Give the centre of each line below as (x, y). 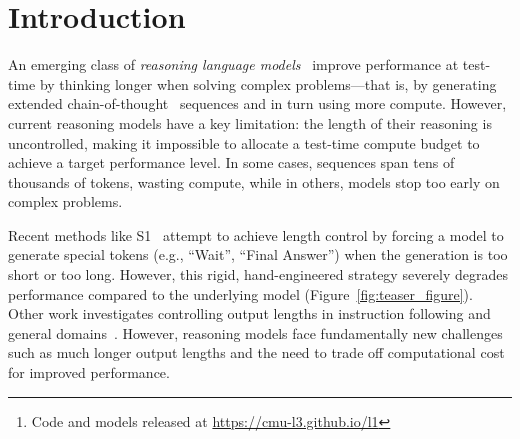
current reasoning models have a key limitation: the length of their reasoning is (250, 122)
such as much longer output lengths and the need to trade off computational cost (256, 352)
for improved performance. (89, 372)
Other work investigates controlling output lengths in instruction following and (249, 313)
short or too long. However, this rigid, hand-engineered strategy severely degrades (258, 274)
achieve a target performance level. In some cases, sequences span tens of (231, 162)
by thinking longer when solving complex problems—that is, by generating (268, 83)
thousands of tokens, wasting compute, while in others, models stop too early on (254, 181)
